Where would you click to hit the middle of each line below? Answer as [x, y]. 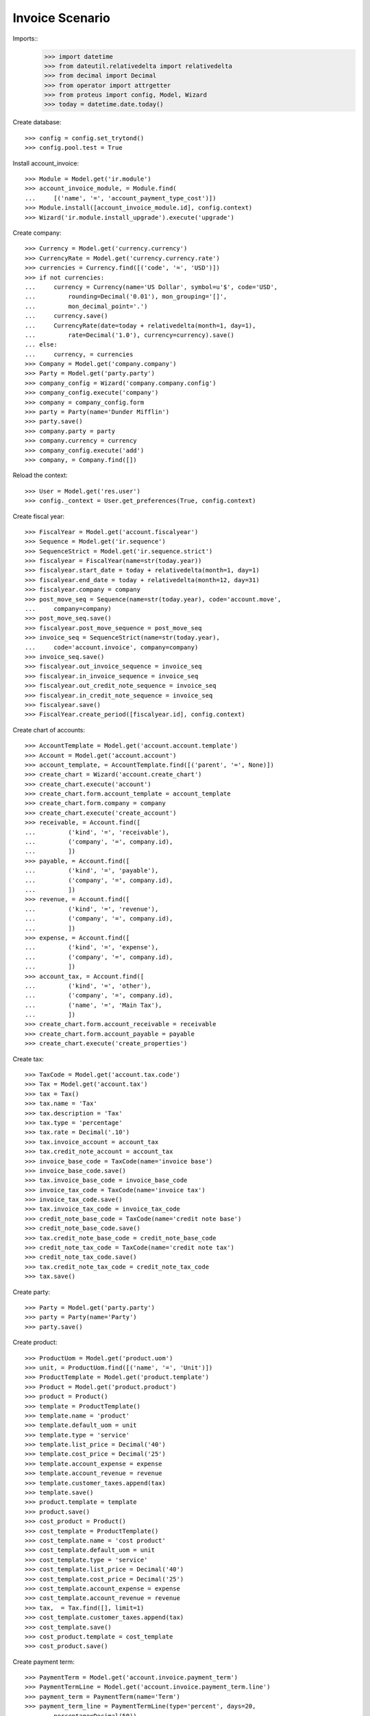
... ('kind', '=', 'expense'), [92, 948]
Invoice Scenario [62, 18]
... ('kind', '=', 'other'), [88, 986]
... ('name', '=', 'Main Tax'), [94, 1005]
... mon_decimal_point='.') [86, 306]
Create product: [35, 1343]
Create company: [37, 233]
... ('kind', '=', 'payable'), [92, 871]
